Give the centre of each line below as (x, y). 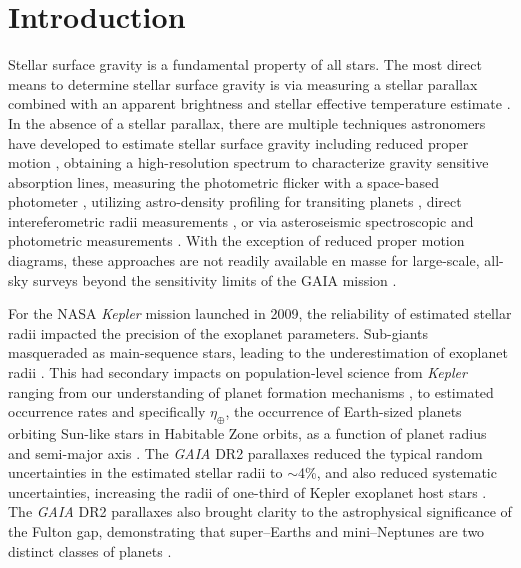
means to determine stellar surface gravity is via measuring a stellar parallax (243, 83)
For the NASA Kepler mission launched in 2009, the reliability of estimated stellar (260, 313)
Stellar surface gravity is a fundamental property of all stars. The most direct (245, 64)
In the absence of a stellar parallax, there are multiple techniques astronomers (247, 122)
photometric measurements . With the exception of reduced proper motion (236, 240)
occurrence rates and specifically (107, 411)
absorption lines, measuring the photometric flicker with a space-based (224, 181)
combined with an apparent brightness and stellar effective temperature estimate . (259, 103)
